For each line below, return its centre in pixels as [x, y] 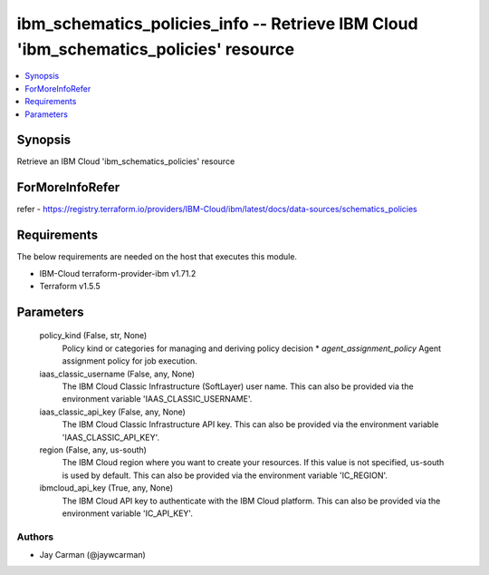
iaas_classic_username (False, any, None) [117, 374]
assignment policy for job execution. [130, 361]
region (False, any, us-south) [93, 450]
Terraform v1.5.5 [70, 287]
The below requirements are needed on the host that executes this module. [157, 257]
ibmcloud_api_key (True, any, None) [106, 488]
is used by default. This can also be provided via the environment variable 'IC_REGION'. [225, 475]
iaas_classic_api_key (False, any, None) [112, 412]
